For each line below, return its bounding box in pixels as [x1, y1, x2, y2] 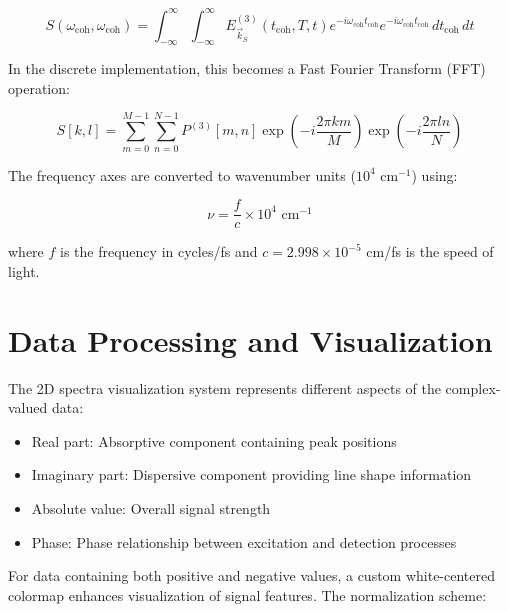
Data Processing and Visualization [8, 319, 493, 360]
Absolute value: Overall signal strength [31, 497, 271, 518]
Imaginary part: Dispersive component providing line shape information [31, 464, 472, 485]
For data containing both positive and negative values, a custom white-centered [8, 565, 496, 586]
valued [8, 397, 48, 418]
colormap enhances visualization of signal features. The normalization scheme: [8, 584, 487, 605]
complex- [445, 377, 501, 398]
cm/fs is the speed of [366, 241, 494, 262]
